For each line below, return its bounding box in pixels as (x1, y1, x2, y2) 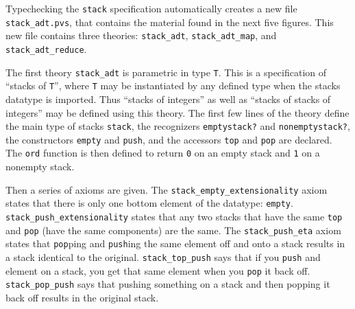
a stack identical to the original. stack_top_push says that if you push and (5, 249, 321, 264)
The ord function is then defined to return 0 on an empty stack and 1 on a (5, 146, 320, 160)
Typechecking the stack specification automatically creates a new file (5, 1, 297, 15)
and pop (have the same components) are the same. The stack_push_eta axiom (5, 222, 341, 237)
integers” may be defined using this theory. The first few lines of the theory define (5, 105, 350, 119)
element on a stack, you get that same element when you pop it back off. (5, 263, 310, 277)
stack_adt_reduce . (5, 41, 87, 56)
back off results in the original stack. (5, 290, 159, 304)
